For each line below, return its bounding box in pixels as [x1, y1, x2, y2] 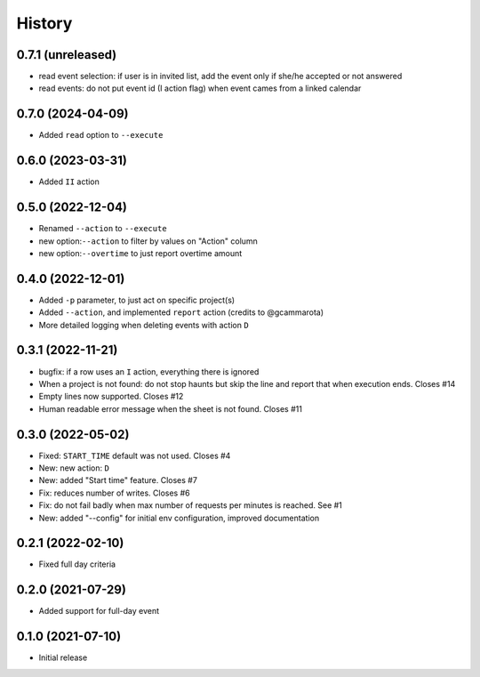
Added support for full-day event [38, 606, 160, 617]
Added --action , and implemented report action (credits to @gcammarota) [38, 307, 324, 318]
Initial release [38, 652, 88, 663]
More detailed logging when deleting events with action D [38, 319, 249, 330]
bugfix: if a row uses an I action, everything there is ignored [38, 366, 260, 377]
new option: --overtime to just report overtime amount [38, 247, 243, 258]
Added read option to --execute [38, 130, 164, 141]
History [16, 13, 73, 33]
